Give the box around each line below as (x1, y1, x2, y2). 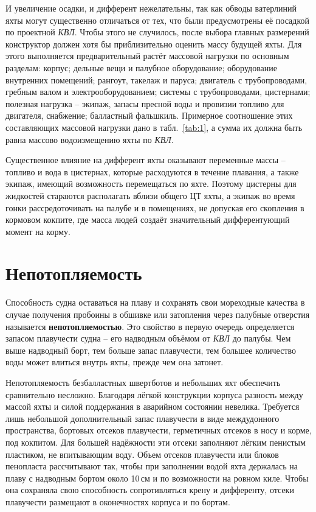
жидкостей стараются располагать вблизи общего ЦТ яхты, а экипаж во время (5, 189, 295, 202)
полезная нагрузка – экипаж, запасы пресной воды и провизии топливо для (5, 97, 284, 110)
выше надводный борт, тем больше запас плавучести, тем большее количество (5, 343, 297, 356)
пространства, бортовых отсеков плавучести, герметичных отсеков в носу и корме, (5, 424, 312, 437)
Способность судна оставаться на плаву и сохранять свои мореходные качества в (5, 296, 305, 309)
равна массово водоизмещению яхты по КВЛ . (5, 133, 174, 146)
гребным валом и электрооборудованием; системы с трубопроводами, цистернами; (5, 85, 311, 98)
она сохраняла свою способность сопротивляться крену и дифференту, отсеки (5, 483, 294, 496)
